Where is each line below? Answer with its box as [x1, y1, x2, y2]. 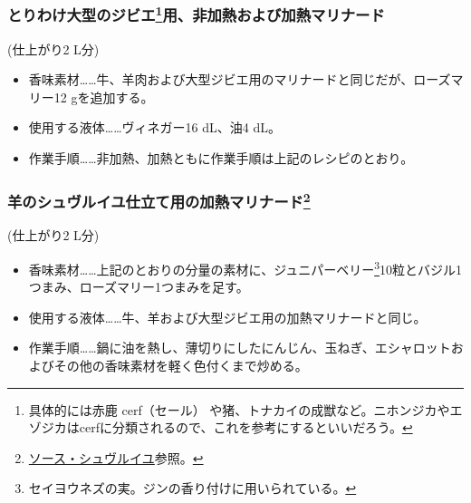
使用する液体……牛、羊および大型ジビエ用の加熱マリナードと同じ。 [28, 307, 427, 326]
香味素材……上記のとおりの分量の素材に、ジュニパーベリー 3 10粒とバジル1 [28, 256, 462, 278]
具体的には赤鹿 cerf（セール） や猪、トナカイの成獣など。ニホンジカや [28, 400, 450, 419]
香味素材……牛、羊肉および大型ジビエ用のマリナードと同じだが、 [28, 70, 414, 89]
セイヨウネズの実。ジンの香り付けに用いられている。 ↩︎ [28, 479, 357, 498]
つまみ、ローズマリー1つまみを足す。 [28, 277, 249, 296]
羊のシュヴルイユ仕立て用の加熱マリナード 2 [7, 188, 311, 213]
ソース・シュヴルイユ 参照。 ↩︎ [28, 448, 204, 467]
